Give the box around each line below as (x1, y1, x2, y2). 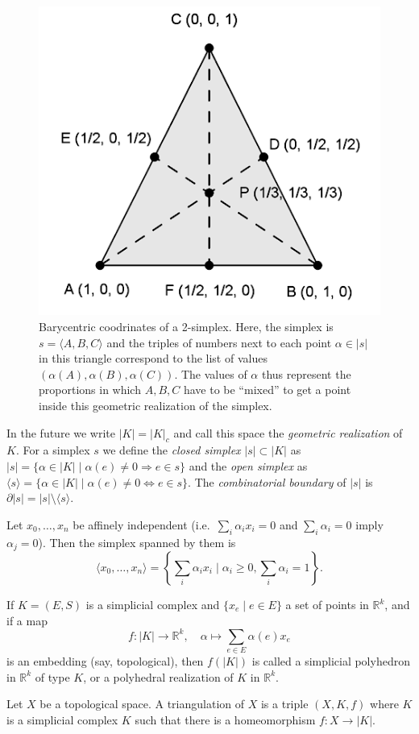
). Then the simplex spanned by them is (38, 533, 236, 550)
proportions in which (39, 381, 141, 398)
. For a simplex (15, 442, 90, 458)
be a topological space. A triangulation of (39, 695, 245, 712)
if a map (6, 612, 48, 628)
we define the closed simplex (102, 442, 241, 458)
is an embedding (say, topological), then (6, 653, 204, 670)
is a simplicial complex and (85, 596, 220, 613)
